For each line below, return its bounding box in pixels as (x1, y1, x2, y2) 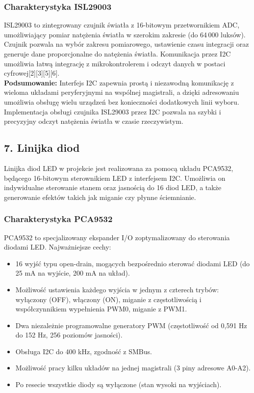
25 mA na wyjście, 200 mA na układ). (15, 268, 130, 278)
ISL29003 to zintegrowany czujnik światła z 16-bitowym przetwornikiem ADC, (4, 20, 240, 30)
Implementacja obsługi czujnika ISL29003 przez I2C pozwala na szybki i (4, 106, 221, 116)
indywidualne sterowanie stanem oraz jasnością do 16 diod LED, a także (4, 182, 222, 193)
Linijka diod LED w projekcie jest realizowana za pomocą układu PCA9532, (4, 163, 233, 173)
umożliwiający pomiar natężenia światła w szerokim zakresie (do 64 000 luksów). (4, 29, 246, 39)
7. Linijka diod (4, 140, 80, 155)
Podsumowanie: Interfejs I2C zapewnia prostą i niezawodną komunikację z (4, 77, 234, 87)
